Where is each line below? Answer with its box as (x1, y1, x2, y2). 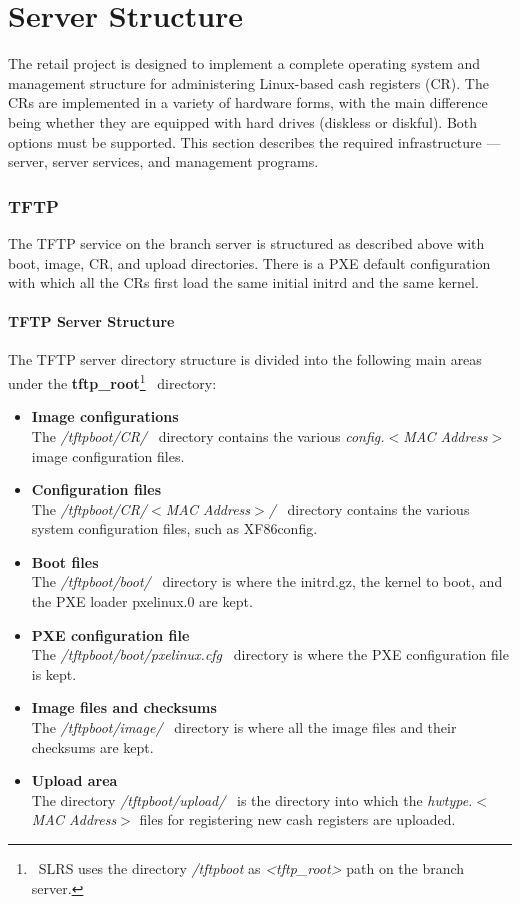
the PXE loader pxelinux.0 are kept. (31, 591, 253, 612)
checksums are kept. (31, 736, 154, 757)
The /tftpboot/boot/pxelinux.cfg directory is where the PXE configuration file (31, 644, 509, 665)
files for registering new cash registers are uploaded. (139, 809, 456, 830)
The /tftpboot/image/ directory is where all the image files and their (31, 717, 457, 738)
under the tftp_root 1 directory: (8, 370, 217, 393)
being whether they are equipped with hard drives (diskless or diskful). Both (8, 111, 478, 132)
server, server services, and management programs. (8, 151, 319, 172)
